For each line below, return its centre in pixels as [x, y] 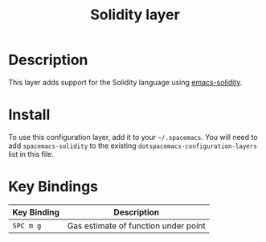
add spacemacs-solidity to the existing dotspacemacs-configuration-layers [133, 146]
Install [29, 115]
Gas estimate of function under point [137, 225]
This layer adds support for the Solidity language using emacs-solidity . [125, 82]
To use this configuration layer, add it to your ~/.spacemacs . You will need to [133, 137]
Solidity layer [135, 15]
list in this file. [31, 154]
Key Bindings [53, 187]
